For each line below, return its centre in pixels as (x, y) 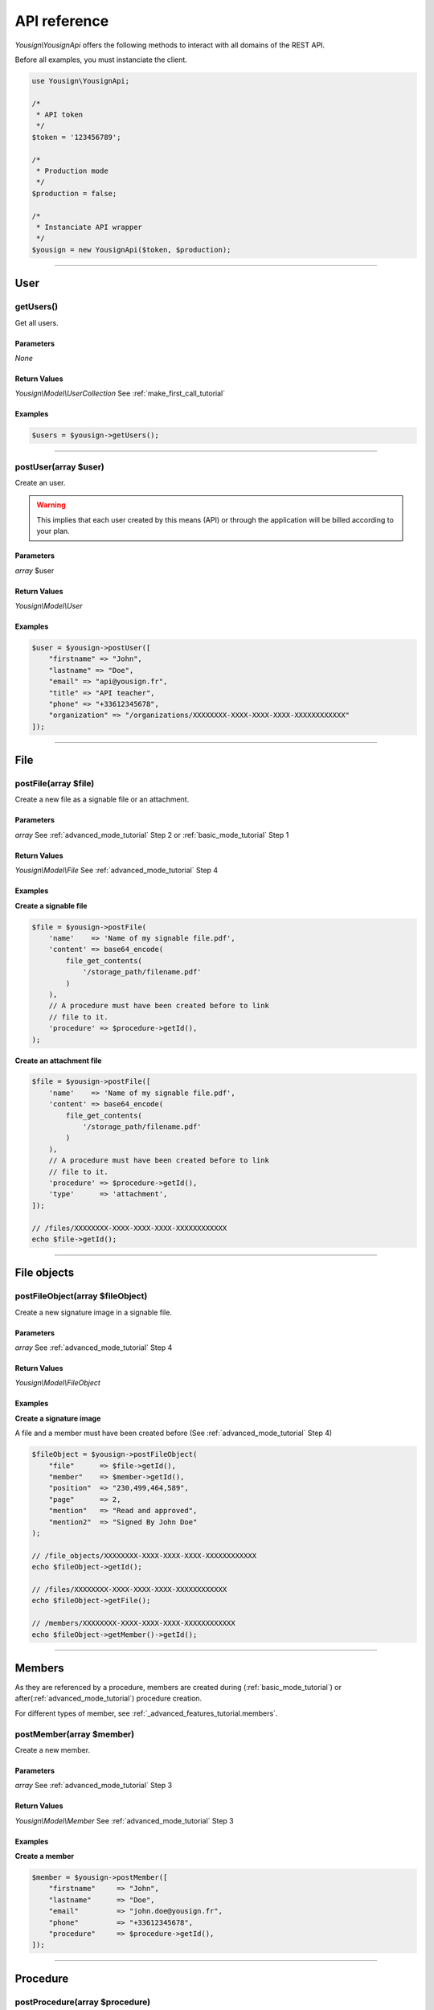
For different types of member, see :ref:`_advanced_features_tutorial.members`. (146, 1713)
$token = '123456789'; (76, 137)
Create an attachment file (58, 1060)
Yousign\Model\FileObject (57, 1383)
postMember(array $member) (75, 1734)
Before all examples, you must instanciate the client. (101, 59)
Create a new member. (53, 1750)
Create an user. (40, 483)
